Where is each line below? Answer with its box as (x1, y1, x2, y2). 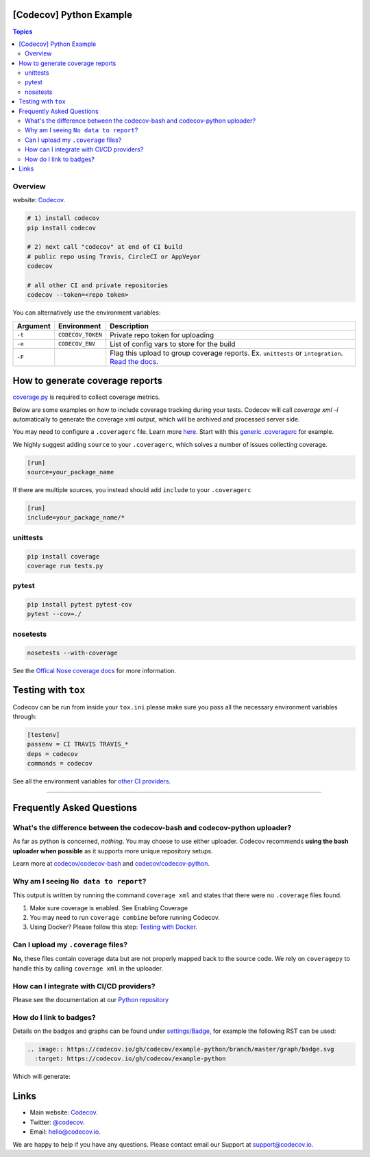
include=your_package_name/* (27, 514, 125, 522)
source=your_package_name (27, 468, 114, 476)
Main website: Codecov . (29, 1108, 99, 1117)
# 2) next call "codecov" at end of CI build (27, 243, 183, 251)
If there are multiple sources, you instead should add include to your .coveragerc (12, 486, 251, 494)
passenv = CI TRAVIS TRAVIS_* (27, 740, 129, 748)
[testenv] (27, 731, 60, 738)
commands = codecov (27, 759, 92, 768)
